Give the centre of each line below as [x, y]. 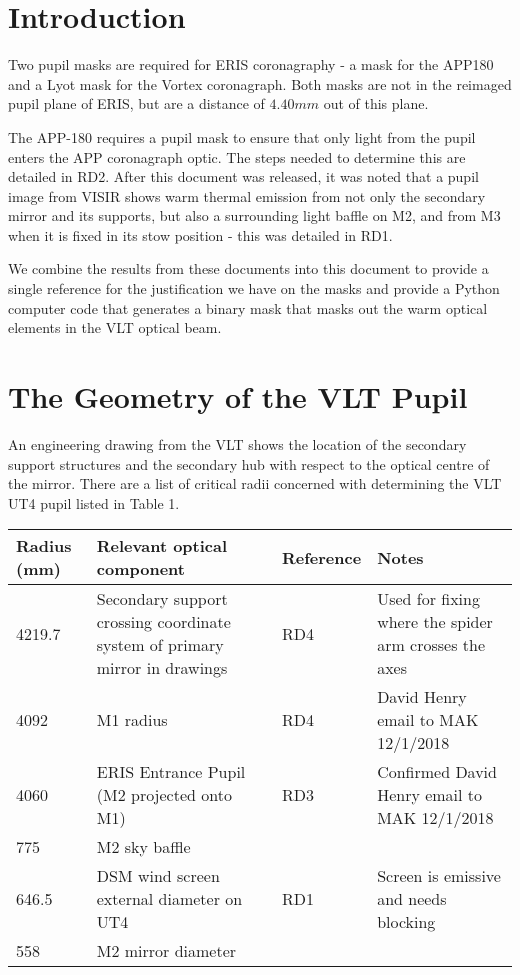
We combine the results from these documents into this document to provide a [248, 268]
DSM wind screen [158, 876]
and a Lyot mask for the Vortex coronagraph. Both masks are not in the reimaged [260, 83]
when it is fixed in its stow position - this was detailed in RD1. [200, 234]
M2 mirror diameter [166, 951]
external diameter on [169, 899]
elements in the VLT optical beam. [115, 327]
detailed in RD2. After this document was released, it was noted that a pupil [243, 176]
